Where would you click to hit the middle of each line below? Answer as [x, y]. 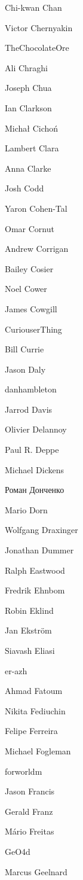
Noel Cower [26, 289]
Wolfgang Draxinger [41, 530]
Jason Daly [25, 369]
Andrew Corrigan [37, 249]
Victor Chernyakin [39, 27]
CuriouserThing [33, 329]
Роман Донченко [35, 490]
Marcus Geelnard [36, 871]
